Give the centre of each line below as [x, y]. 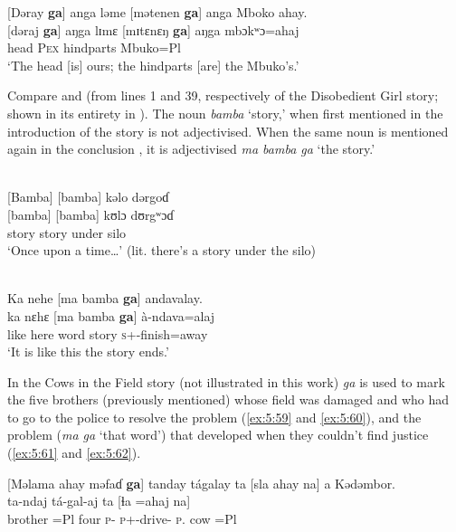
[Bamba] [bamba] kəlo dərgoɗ [88, 197]
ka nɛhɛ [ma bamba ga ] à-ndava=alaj [111, 315]
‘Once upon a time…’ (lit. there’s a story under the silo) [162, 250]
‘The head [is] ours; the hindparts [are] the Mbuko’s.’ [153, 65]
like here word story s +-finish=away [108, 333]
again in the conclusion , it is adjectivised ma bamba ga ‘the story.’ [191, 149]
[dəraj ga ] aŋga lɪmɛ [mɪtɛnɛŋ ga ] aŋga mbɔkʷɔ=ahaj [153, 29]
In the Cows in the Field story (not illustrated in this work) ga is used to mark [226, 381]
